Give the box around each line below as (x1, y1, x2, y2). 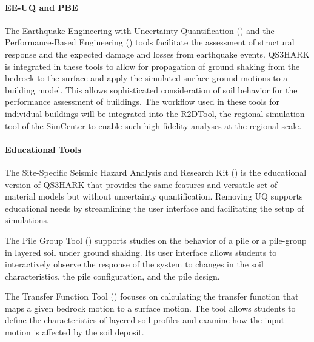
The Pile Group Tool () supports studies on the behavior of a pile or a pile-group (5, 233, 307, 246)
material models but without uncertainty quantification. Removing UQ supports (5, 190, 303, 203)
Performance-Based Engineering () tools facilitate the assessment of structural (5, 36, 295, 49)
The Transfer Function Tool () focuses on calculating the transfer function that (5, 290, 299, 303)
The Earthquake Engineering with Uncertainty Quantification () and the (5, 24, 275, 36)
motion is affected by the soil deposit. (5, 326, 144, 338)
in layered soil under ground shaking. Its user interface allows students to (5, 246, 277, 258)
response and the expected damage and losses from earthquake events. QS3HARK (5, 47, 310, 60)
